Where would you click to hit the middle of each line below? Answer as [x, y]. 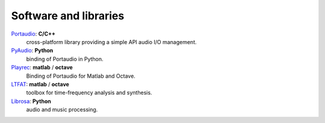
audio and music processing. [62, 110]
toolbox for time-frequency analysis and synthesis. [89, 93]
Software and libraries [68, 16]
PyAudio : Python [32, 51]
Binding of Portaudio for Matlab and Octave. [81, 76]
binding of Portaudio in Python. [65, 59]
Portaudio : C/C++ [33, 34]
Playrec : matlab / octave [42, 68]
